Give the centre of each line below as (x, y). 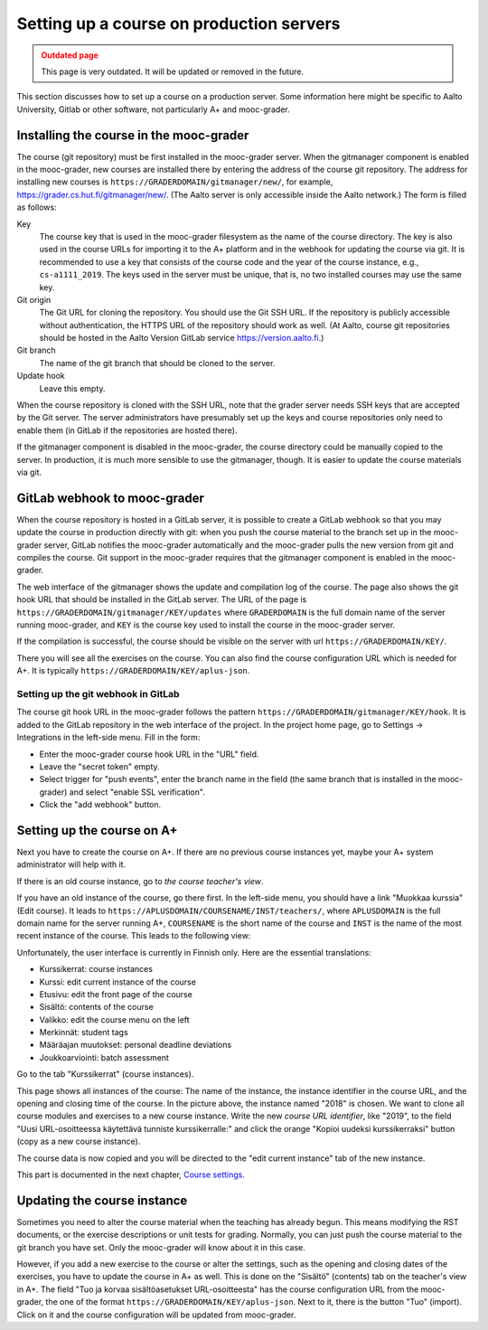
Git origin (34, 299)
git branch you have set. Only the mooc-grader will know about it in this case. (161, 1247)
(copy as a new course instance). (79, 1141)
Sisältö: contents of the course (96, 1007)
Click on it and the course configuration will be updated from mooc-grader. (156, 1315)
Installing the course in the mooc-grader (133, 135)
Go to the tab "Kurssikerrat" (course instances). (105, 1074)
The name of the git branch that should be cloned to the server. (157, 363)
